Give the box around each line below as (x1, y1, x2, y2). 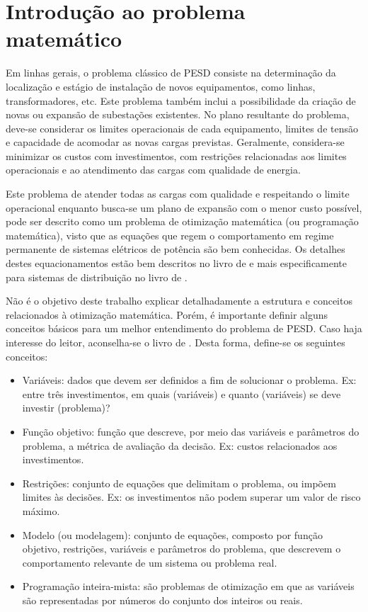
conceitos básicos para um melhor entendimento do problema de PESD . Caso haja (6, 321, 362, 336)
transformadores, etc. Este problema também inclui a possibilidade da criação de (6, 93, 356, 108)
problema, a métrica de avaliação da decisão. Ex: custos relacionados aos (22, 438, 338, 453)
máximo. (22, 503, 60, 518)
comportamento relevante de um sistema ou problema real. (22, 555, 277, 569)
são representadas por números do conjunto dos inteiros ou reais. (22, 592, 303, 607)
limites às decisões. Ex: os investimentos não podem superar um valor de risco (22, 489, 361, 504)
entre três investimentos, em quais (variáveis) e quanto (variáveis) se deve (22, 386, 341, 401)
